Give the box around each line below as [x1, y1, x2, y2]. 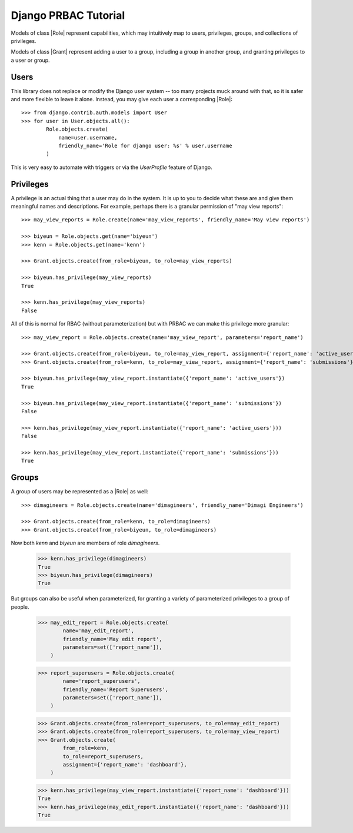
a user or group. [11, 57, 50, 64]
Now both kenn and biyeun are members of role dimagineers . [11, 539, 160, 547]
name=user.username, [58, 134, 118, 141]
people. [11, 603, 29, 610]
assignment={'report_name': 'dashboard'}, [62, 761, 188, 768]
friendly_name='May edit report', [62, 636, 162, 642]
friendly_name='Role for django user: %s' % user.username [58, 142, 232, 149]
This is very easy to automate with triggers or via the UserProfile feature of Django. [11, 164, 212, 171]
